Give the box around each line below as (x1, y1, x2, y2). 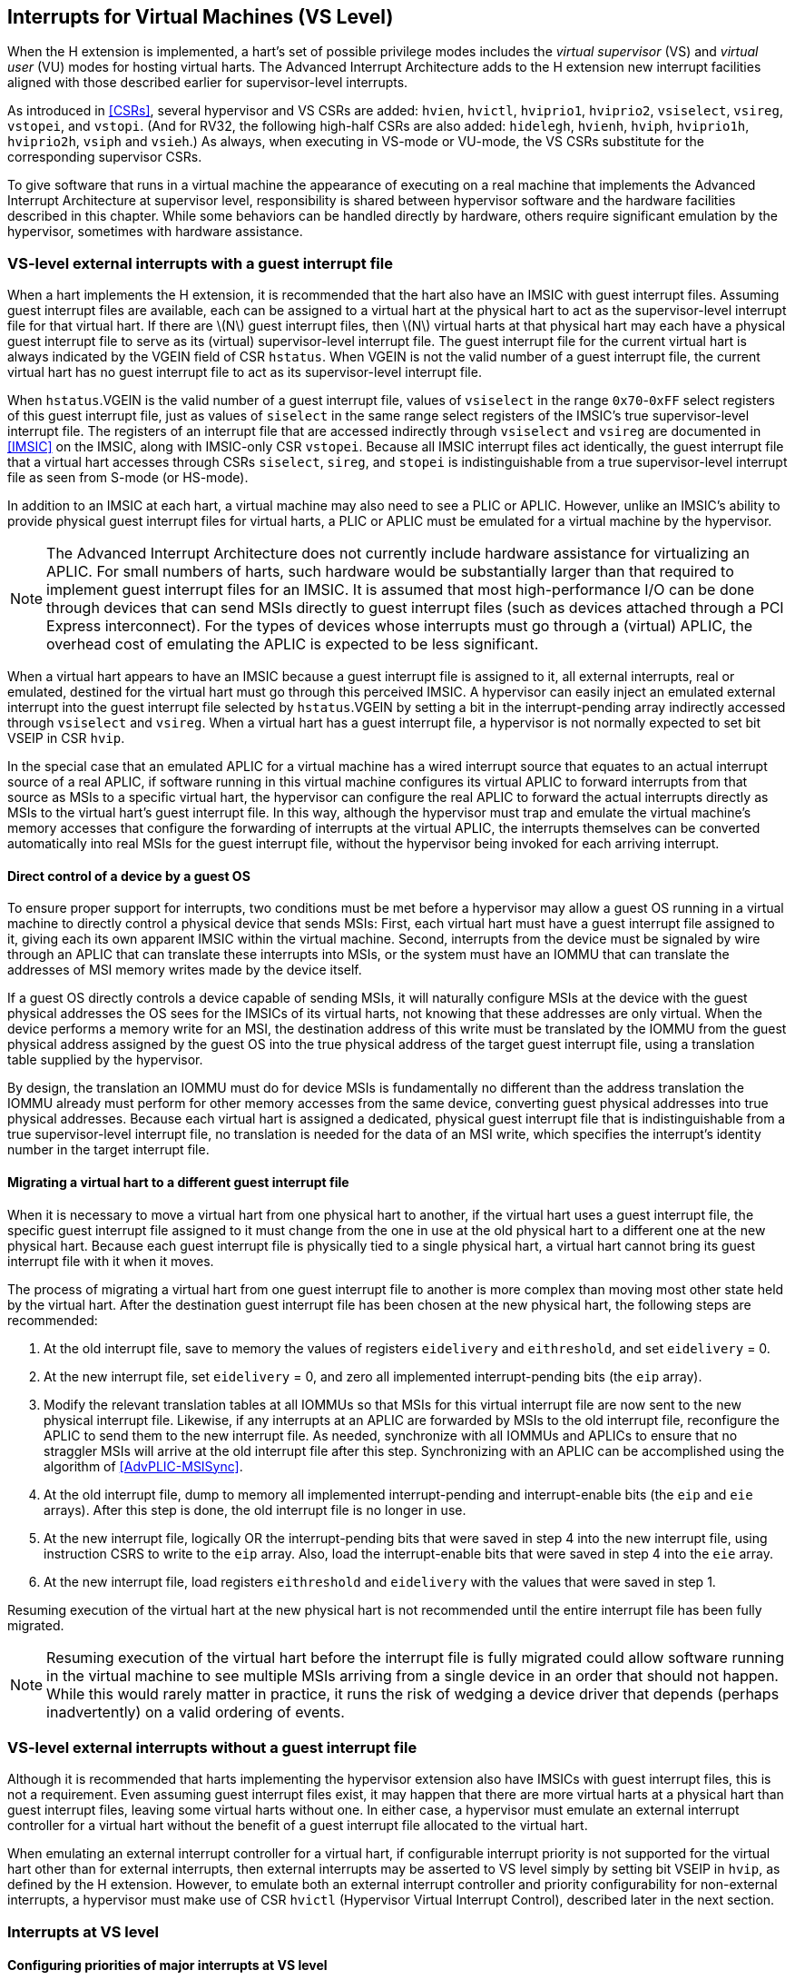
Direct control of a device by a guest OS (7, 867, 250, 884)
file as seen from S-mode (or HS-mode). (7, 470, 249, 486)
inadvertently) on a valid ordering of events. (46, 1702, 345, 1721)
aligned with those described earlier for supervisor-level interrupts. (7, 74, 408, 91)
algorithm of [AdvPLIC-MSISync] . (44, 1458, 243, 1474)
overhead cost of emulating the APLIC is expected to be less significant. (46, 635, 539, 654)
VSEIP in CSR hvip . (7, 730, 125, 747)
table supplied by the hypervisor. (7, 1052, 203, 1068)
